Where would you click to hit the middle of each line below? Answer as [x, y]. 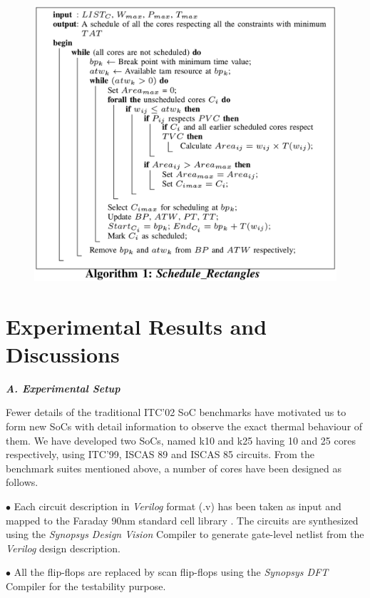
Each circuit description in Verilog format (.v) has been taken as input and [178, 506]
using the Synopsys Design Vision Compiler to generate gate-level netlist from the [185, 534]
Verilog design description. [63, 548]
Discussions [63, 354]
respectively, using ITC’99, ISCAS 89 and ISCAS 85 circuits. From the [160, 454]
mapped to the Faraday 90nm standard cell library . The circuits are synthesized [182, 520]
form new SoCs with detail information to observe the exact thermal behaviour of [184, 426]
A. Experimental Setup [63, 388]
